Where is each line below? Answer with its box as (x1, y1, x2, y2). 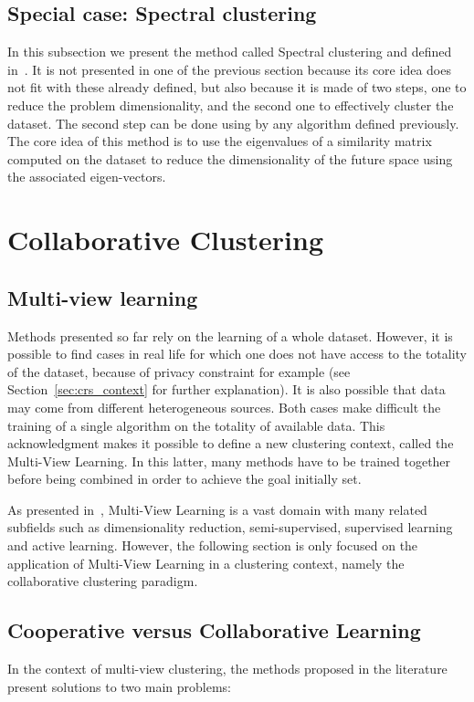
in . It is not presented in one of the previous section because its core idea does (7, 59, 451, 79)
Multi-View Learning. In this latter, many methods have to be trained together (7, 451, 451, 470)
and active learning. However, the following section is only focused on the (7, 536, 418, 555)
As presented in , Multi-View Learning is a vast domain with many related (7, 499, 427, 519)
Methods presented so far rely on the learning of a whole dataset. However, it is (7, 326, 453, 345)
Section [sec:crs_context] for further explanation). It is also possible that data (7, 380, 446, 399)
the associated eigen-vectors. (7, 167, 166, 186)
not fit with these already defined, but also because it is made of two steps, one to (7, 78, 467, 97)
